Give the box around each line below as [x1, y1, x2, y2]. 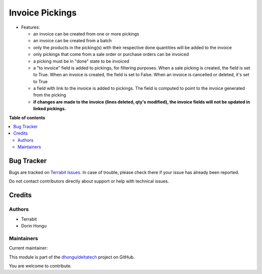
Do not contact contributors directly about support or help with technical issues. [9, 178, 169, 184]
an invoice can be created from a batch [33, 38, 112, 44]
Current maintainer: [9, 245, 48, 251]
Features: [21, 24, 40, 30]
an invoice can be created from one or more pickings [33, 31, 139, 36]
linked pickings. [33, 106, 66, 112]
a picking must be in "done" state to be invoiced [33, 58, 130, 64]
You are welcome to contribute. [9, 263, 72, 269]
